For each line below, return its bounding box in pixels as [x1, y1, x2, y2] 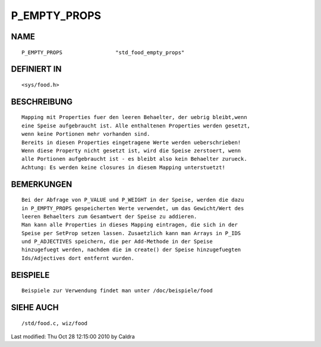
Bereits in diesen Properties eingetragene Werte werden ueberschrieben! [21, 139, 241, 146]
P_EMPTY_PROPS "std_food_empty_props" [21, 49, 185, 56]
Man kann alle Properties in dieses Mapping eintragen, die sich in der [21, 221, 238, 229]
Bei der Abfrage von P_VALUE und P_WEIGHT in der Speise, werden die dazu [21, 196, 244, 204]
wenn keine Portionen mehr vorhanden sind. [21, 131, 150, 137]
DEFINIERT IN [11, 64, 62, 74]
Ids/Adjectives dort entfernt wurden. [21, 255, 135, 261]
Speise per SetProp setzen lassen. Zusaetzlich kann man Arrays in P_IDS [21, 230, 241, 236]
